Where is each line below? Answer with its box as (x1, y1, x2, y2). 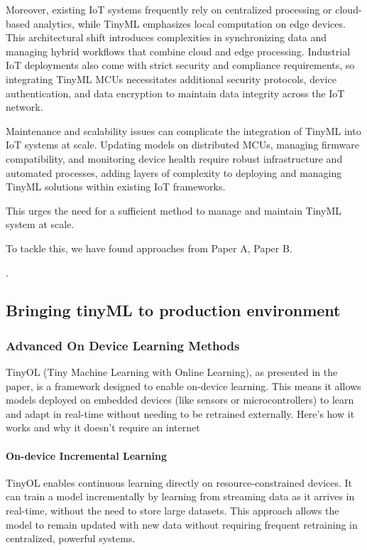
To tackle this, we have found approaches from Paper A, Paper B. (6, 240, 292, 255)
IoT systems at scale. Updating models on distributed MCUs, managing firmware (6, 137, 360, 152)
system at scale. (6, 217, 75, 232)
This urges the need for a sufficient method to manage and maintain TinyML (6, 203, 341, 217)
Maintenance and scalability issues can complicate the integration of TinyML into (6, 123, 361, 138)
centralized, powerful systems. (6, 531, 136, 546)
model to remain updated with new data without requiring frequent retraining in (6, 517, 358, 532)
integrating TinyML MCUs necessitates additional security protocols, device (6, 71, 336, 86)
